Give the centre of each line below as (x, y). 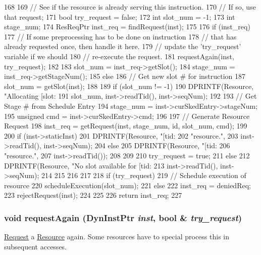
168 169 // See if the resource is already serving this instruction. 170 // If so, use (130, 7)
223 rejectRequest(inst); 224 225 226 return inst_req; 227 (93, 195)
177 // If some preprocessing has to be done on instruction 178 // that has (120, 36)
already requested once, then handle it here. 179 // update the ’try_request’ (123, 46)
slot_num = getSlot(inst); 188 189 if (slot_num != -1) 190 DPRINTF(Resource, (129, 86)
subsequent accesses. (36, 246)
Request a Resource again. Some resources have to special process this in (117, 237)
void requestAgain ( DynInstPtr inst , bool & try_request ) (123, 217)
